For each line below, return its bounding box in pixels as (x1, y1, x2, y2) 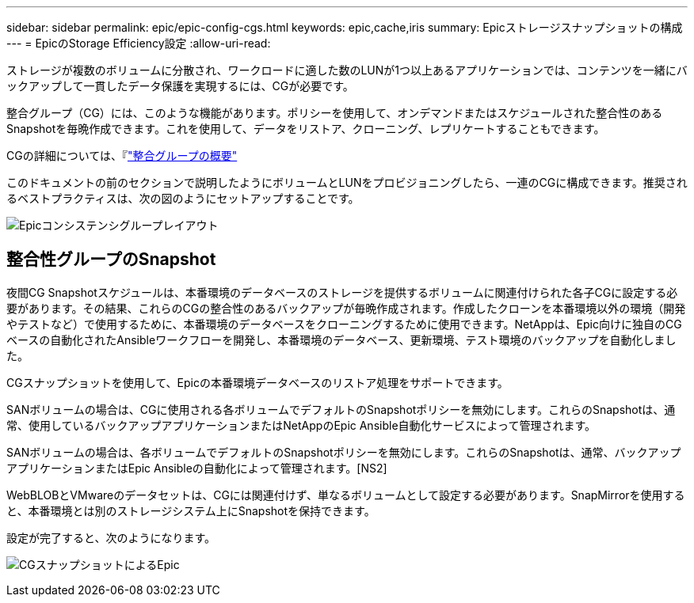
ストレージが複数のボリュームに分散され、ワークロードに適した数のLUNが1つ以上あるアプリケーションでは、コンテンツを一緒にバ (6, 63, 688, 77)
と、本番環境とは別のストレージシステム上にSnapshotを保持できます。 (6, 503, 376, 518)
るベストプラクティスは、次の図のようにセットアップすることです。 (6, 192, 360, 205)
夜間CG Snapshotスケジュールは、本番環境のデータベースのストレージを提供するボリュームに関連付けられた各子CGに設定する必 (6, 285, 678, 299)
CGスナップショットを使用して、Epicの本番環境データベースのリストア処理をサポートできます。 (6, 375, 509, 389)
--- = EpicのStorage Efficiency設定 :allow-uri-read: (6, 36, 271, 50)
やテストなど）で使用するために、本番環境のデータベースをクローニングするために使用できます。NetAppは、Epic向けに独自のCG (6, 317, 682, 331)
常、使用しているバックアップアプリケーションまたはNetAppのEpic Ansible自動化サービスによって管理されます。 (6, 418, 597, 432)
